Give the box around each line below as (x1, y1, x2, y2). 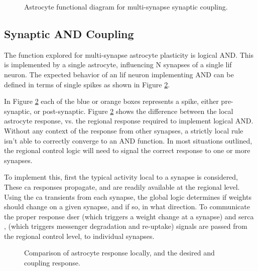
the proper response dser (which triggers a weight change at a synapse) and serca (4, 211, 254, 221)
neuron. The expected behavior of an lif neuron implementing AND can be (4, 69, 234, 79)
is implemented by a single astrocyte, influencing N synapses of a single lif (4, 59, 232, 70)
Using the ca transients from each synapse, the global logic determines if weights (4, 191, 251, 202)
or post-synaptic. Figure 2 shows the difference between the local (34, 105, 233, 116)
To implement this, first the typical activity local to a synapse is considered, (4, 172, 238, 182)
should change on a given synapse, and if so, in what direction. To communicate (4, 201, 250, 212)
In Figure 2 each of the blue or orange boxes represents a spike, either (4, 96, 219, 106)
